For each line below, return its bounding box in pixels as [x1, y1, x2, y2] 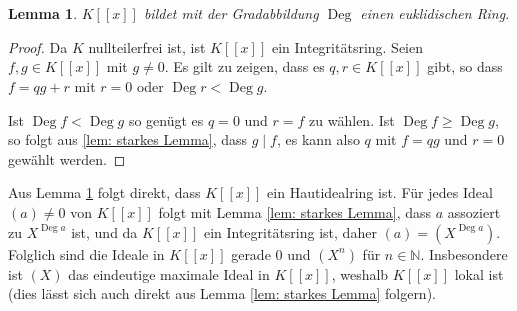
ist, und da [71, 221, 138, 242]
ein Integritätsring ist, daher [203, 221, 377, 242]
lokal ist [454, 263, 504, 284]
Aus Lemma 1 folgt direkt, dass [8, 182, 201, 203]
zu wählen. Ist [309, 109, 395, 130]
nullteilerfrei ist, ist [88, 36, 206, 57]
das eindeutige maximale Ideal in [68, 263, 270, 284]
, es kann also [276, 129, 360, 150]
